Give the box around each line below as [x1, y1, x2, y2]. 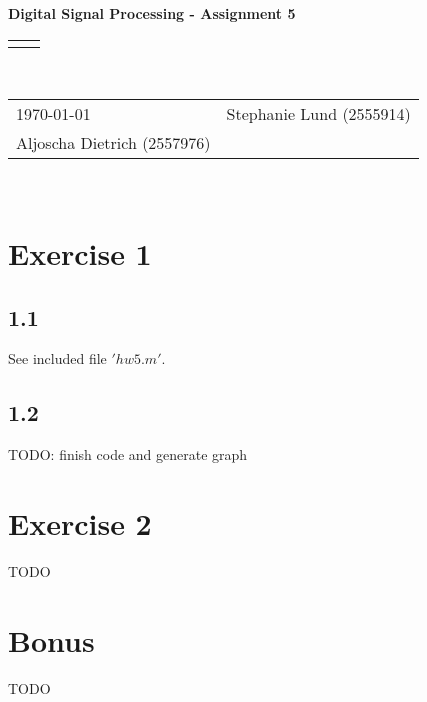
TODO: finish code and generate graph [8, 444, 248, 465]
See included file [8, 348, 107, 369]
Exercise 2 [8, 502, 152, 543]
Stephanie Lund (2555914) [226, 102, 411, 126]
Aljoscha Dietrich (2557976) [16, 131, 211, 155]
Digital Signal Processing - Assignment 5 [8, 3, 296, 23]
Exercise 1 [8, 232, 152, 273]
